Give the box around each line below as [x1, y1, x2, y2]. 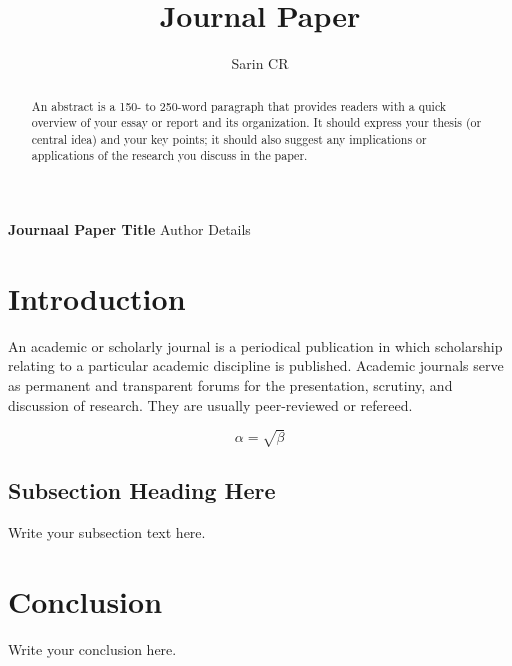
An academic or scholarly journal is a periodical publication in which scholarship [8, 335, 503, 356]
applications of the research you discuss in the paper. [31, 147, 308, 164]
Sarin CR [231, 53, 289, 74]
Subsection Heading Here [8, 475, 276, 506]
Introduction [8, 277, 186, 318]
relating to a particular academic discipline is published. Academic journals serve [8, 355, 504, 376]
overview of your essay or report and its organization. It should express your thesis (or [31, 114, 482, 131]
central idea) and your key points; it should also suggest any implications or [31, 130, 427, 147]
